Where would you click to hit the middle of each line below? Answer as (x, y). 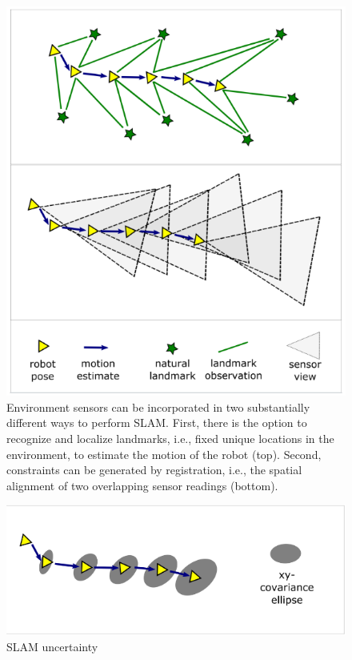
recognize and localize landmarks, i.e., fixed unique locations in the (170, 439)
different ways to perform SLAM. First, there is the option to (157, 423)
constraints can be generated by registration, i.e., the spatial (154, 470)
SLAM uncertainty (52, 646)
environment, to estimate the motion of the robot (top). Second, (164, 454)
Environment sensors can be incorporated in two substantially (158, 406)
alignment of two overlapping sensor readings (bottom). (142, 485)
